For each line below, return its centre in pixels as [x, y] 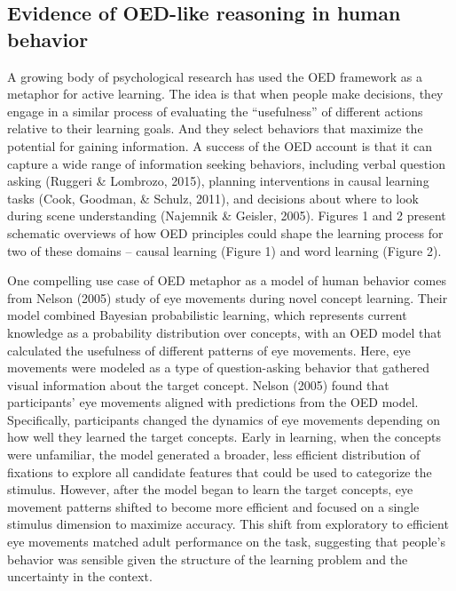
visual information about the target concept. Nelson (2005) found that [198, 384]
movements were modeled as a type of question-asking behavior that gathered [218, 367]
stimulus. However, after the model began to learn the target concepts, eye [210, 489]
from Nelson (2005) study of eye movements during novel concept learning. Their [228, 297]
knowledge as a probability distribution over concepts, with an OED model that [224, 332]
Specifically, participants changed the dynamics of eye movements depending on [224, 419]
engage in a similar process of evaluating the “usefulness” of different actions [215, 111]
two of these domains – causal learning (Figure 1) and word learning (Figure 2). [224, 250]
